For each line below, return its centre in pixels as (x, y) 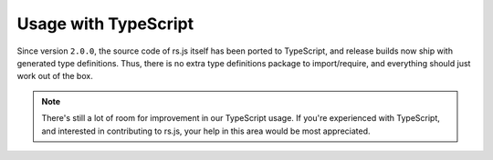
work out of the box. (55, 76)
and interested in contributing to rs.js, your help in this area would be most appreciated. (206, 131)
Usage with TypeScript (105, 24)
